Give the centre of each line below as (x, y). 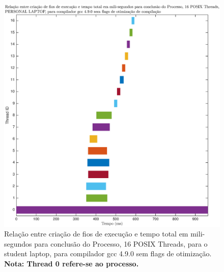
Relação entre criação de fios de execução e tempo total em (96, 234)
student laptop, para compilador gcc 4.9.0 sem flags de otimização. (108, 253)
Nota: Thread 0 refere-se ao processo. (72, 263)
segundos (18, 243)
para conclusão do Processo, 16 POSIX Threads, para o (121, 243)
